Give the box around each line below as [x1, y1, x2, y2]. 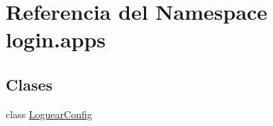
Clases [6, 73, 53, 95]
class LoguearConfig [6, 106, 92, 121]
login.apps [6, 25, 106, 54]
